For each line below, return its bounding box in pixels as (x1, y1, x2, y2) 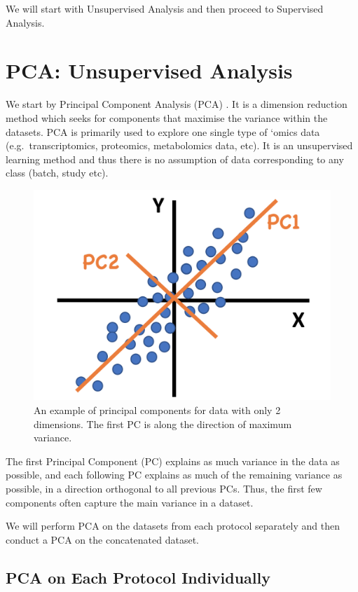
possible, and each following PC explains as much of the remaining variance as (6, 467, 343, 482)
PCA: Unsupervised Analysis (6, 56, 293, 85)
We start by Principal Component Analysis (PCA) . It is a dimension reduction (6, 97, 347, 111)
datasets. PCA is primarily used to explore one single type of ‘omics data (6, 124, 320, 139)
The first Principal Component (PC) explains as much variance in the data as (6, 453, 340, 468)
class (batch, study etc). (6, 165, 109, 180)
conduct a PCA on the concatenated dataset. (6, 532, 199, 546)
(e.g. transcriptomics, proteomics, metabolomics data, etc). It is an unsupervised (6, 138, 353, 153)
